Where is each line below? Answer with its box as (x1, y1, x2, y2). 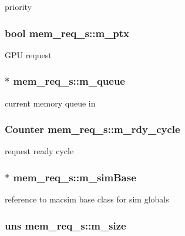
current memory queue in (5, 97, 96, 109)
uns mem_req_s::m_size (5, 218, 126, 232)
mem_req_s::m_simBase (13, 169, 136, 184)
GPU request (5, 48, 52, 61)
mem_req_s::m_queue (13, 74, 125, 88)
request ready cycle (5, 145, 74, 157)
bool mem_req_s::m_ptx (5, 25, 129, 40)
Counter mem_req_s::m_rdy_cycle (5, 122, 180, 137)
